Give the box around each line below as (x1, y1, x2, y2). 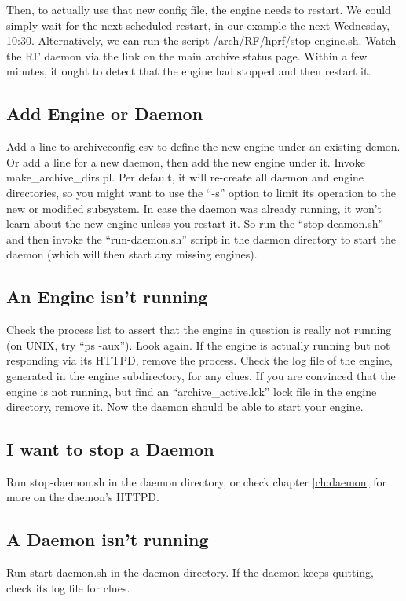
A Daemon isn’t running (6, 527, 209, 552)
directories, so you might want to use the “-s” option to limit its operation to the (6, 184, 396, 200)
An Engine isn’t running (6, 284, 208, 309)
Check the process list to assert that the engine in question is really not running (6, 321, 392, 338)
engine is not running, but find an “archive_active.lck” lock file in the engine (6, 383, 377, 399)
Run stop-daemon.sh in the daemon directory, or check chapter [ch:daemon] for (6, 473, 386, 489)
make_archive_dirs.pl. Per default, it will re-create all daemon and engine (6, 169, 364, 185)
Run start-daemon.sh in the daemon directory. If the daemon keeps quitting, (6, 564, 375, 581)
